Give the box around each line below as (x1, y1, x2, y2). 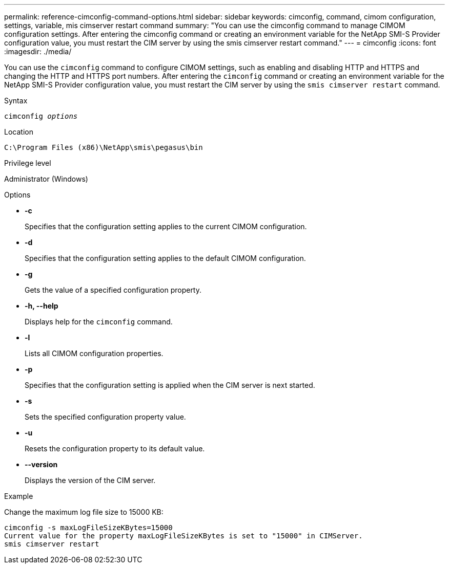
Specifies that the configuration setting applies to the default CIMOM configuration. (25, 254, 306, 263)
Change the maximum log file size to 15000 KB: (4, 508, 164, 516)
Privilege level (4, 159, 51, 167)
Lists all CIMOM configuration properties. (25, 349, 164, 358)
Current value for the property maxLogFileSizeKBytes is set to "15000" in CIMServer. (4, 532, 363, 540)
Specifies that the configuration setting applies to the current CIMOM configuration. (25, 222, 307, 231)
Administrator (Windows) (4, 174, 88, 183)
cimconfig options (4, 112, 78, 120)
